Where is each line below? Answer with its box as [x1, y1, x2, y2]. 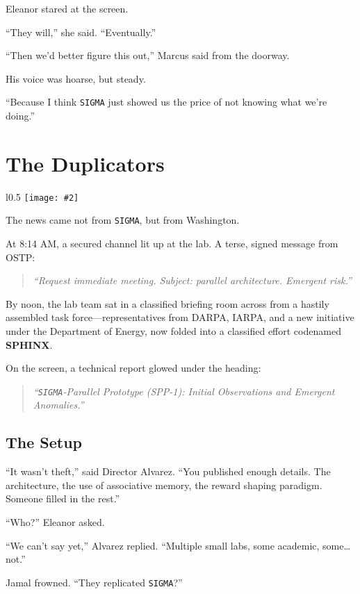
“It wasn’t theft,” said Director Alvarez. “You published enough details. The [6, 464, 331, 479]
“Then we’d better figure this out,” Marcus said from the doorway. [6, 48, 290, 63]
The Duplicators [6, 149, 165, 177]
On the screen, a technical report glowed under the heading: [6, 361, 261, 375]
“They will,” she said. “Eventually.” [6, 24, 156, 39]
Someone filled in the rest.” [6, 491, 120, 506]
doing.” [6, 108, 35, 123]
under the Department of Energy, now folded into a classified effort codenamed [6, 324, 341, 338]
